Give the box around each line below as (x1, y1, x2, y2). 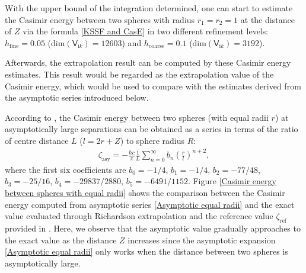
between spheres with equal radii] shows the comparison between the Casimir (5, 187, 285, 199)
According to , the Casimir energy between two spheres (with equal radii (5, 111, 269, 123)
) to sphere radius (120, 134, 184, 146)
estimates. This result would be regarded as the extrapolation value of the (5, 68, 274, 80)
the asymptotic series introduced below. (5, 91, 149, 104)
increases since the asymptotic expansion (128, 233, 276, 246)
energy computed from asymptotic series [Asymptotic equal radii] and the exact (5, 198, 295, 210)
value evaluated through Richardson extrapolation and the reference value (5, 210, 273, 222)
